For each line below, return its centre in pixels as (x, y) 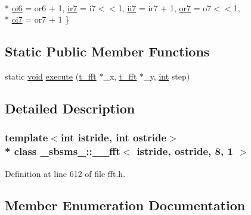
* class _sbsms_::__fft (63, 151)
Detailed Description (70, 108)
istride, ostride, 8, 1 (185, 151)
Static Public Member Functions (107, 51)
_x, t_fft (120, 76)
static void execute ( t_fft (51, 76)
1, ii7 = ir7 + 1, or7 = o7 (165, 7)
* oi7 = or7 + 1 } (37, 19)
